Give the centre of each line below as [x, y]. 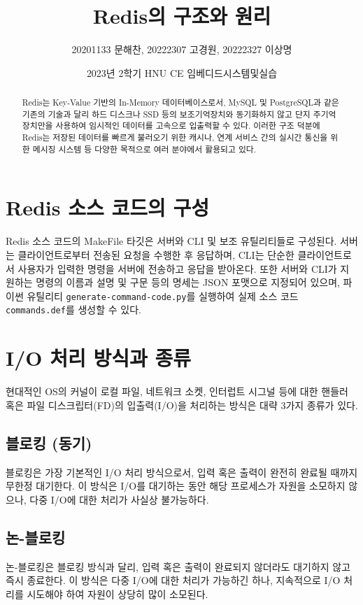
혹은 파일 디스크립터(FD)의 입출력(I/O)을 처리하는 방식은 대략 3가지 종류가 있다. [182, 405]
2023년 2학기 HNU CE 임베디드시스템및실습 [182, 72]
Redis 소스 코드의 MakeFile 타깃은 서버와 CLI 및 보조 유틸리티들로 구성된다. [171, 241]
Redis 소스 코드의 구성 [107, 207]
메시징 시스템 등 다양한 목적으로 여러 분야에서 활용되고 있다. [144, 149]
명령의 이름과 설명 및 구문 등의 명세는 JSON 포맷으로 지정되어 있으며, [188, 282]
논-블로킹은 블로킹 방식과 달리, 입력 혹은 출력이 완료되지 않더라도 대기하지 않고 [178, 566]
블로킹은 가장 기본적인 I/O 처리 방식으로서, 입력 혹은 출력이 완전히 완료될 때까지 [182, 472]
